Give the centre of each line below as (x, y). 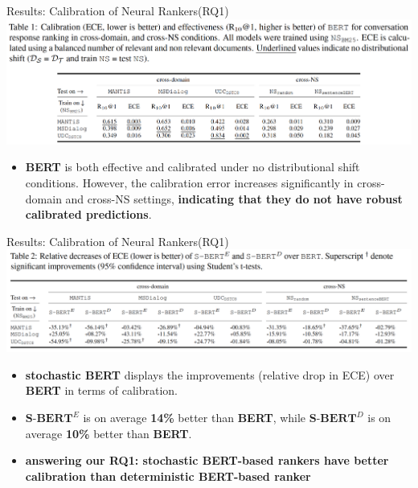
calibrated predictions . (88, 214)
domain (43, 198)
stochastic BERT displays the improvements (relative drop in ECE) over (210, 374)
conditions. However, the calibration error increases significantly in (189, 182)
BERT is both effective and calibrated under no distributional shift (193, 167)
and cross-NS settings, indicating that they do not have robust (234, 198)
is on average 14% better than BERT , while (195, 418)
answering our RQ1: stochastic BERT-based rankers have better (207, 460)
